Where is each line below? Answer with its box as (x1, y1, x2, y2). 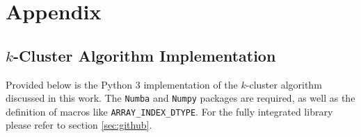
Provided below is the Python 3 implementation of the (6, 77, 238, 91)
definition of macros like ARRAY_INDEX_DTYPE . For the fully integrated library (6, 104, 333, 118)
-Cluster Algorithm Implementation (13, 44, 276, 66)
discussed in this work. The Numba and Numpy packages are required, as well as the (6, 91, 355, 105)
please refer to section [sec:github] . (6, 118, 152, 132)
